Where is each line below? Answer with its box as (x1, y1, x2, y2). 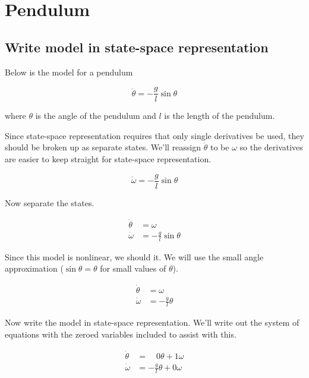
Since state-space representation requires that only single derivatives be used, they (5, 129, 304, 141)
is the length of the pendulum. (164, 109, 275, 122)
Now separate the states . (5, 196, 94, 209)
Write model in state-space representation (5, 37, 269, 56)
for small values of (100, 262, 166, 275)
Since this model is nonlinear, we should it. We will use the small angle (5, 250, 264, 263)
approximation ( (5, 262, 64, 275)
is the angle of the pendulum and (35, 109, 156, 122)
